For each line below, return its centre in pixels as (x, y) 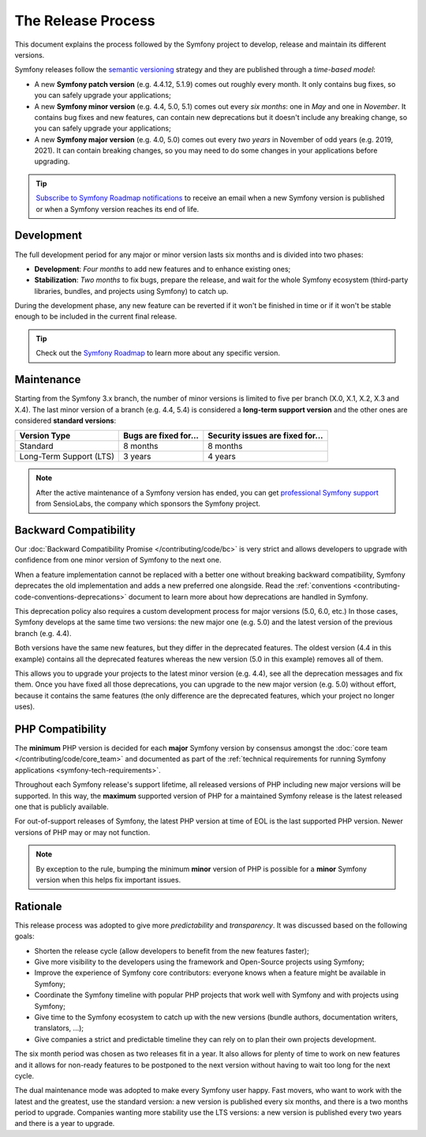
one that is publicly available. (62, 807)
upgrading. (52, 161)
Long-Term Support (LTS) (67, 457)
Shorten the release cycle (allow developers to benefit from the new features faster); (172, 951)
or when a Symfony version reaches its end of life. (118, 209)
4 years (222, 457)
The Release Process (85, 21)
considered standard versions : (65, 420)
